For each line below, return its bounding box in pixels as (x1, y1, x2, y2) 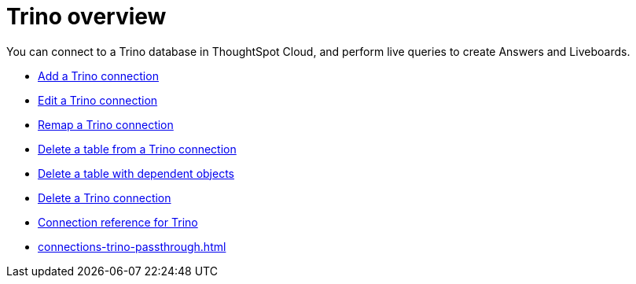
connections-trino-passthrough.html (38, 239, 226, 253)
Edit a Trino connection (38, 93, 158, 107)
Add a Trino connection (38, 68, 159, 83)
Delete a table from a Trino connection (38, 142, 237, 156)
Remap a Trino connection (38, 117, 174, 131)
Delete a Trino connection (38, 190, 171, 205)
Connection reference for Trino (38, 215, 198, 229)
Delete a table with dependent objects (38, 166, 234, 180)
